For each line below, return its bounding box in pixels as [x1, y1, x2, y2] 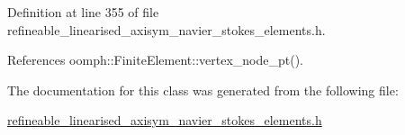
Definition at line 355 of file [7, 3, 159, 21]
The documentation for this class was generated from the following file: [7, 80, 399, 99]
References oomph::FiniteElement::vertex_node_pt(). [7, 50, 303, 69]
